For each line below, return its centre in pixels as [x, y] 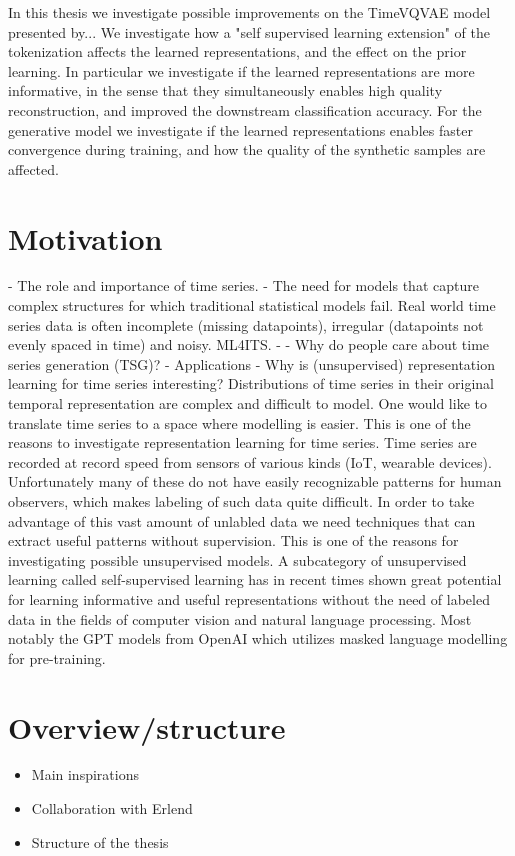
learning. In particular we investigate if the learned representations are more [241, 70]
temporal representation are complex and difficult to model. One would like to [247, 403]
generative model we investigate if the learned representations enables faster [240, 129]
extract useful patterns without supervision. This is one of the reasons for [233, 540]
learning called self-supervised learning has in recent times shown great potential [255, 579]
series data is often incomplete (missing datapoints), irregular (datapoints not [246, 324]
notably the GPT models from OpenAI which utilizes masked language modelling [258, 638]
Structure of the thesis [100, 841]
